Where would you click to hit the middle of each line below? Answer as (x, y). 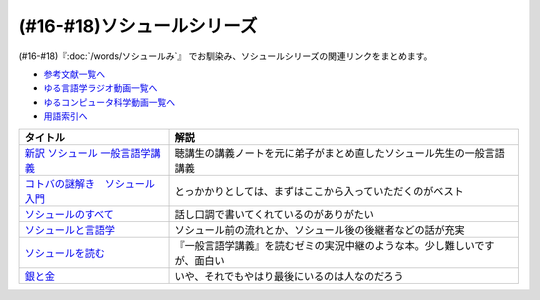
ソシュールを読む (64, 253)
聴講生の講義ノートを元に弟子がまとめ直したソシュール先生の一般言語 (339, 153)
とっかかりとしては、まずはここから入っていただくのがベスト (319, 191)
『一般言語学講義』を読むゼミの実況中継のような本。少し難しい (324, 245)
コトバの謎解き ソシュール (89, 183)
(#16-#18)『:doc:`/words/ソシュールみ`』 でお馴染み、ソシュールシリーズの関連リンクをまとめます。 (225, 56)
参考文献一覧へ (74, 74)
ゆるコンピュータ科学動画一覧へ (109, 102)
